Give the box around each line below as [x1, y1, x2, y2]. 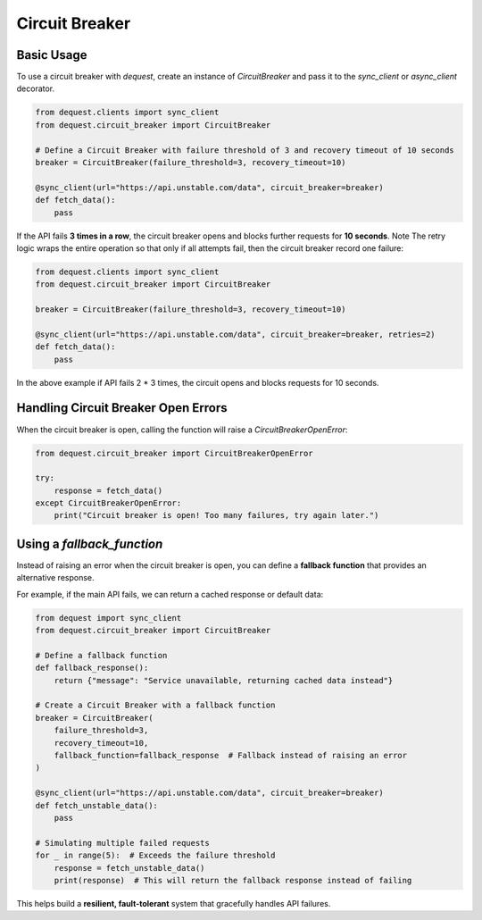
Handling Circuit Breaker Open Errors [16, 400, 228, 415]
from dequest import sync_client [35, 613, 182, 623]
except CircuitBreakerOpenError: [35, 498, 182, 508]
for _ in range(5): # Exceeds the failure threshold [35, 850, 276, 861]
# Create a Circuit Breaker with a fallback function [35, 700, 276, 710]
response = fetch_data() [54, 485, 163, 496]
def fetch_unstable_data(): [35, 800, 158, 810]
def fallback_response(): [35, 663, 149, 673]
